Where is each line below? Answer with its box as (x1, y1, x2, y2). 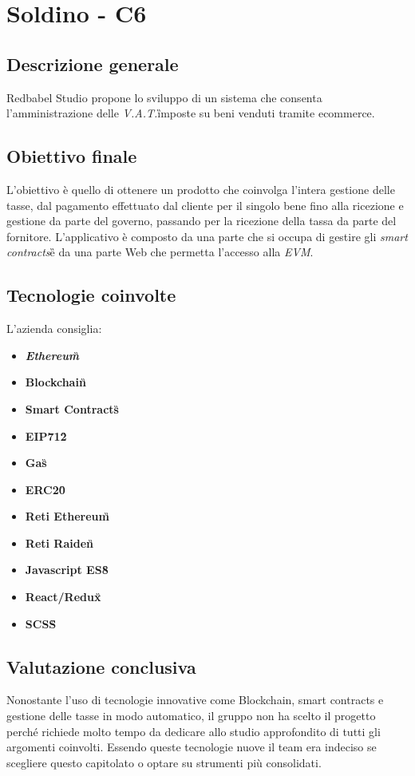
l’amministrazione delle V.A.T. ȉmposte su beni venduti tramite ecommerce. (6, 105, 375, 121)
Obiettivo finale (6, 144, 137, 168)
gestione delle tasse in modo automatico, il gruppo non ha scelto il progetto (6, 707, 376, 724)
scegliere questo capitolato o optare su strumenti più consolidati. (6, 754, 322, 770)
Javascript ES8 (25, 561, 109, 578)
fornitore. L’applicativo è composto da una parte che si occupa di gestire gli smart (6, 228, 408, 244)
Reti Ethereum (25, 508, 109, 525)
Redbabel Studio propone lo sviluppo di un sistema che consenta (6, 89, 322, 105)
